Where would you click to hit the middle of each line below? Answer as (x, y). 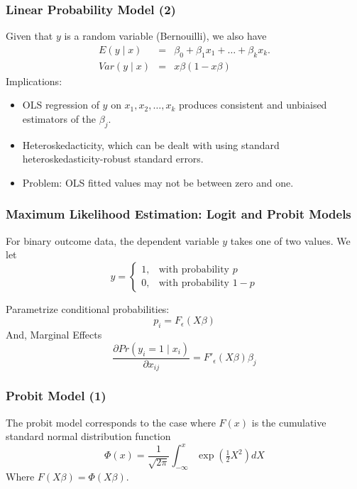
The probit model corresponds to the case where (111, 422)
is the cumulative (289, 422)
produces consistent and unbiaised (253, 105)
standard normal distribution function (88, 436)
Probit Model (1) (56, 396)
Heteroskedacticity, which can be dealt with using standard (151, 144)
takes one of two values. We (290, 240)
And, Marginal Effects (54, 335)
